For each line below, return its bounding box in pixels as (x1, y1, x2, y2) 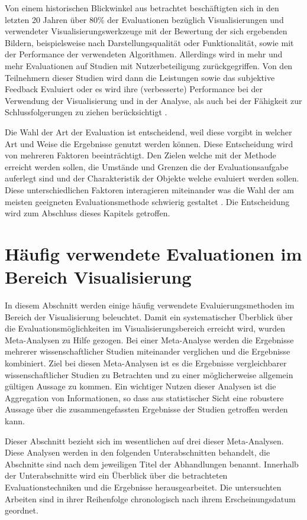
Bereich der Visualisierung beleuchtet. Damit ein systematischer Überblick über (5, 310, 293, 323)
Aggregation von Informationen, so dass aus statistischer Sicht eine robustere (5, 391, 284, 404)
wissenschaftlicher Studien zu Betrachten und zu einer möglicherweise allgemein (5, 368, 293, 381)
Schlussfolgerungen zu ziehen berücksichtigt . (5, 106, 167, 118)
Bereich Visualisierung (5, 265, 192, 289)
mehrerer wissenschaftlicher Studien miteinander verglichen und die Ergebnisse (5, 345, 290, 357)
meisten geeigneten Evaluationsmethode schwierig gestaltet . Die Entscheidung (5, 195, 290, 207)
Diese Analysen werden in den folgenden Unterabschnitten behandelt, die (5, 446, 270, 459)
